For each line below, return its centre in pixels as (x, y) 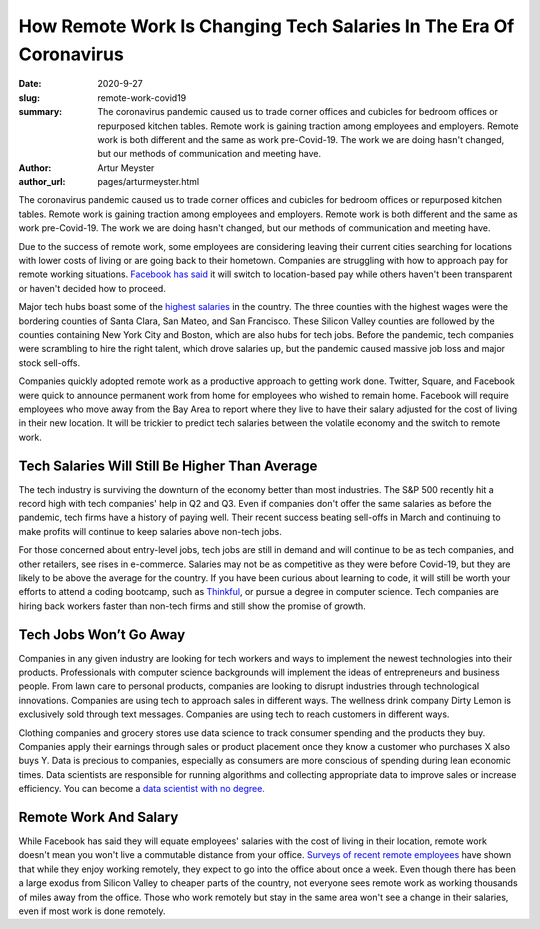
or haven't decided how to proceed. (92, 288)
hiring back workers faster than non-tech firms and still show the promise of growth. (192, 606)
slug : (29, 97)
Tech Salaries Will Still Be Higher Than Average (168, 465)
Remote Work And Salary (98, 816)
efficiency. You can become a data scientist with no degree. (141, 789)
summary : (40, 112)
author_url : (42, 182)
